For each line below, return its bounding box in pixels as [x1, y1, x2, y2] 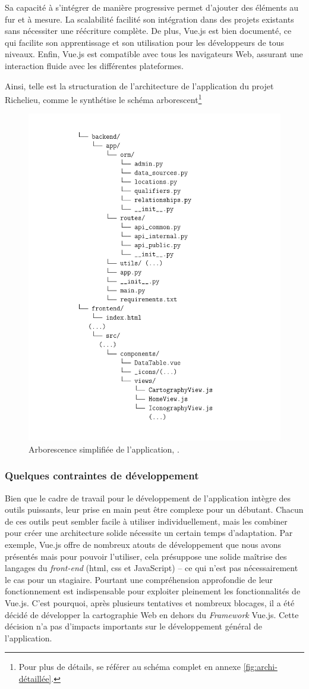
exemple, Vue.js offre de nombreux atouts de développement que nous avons [5, 538, 282, 551]
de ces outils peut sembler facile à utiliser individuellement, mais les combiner [5, 515, 288, 527]
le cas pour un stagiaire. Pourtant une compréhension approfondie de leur [5, 573, 273, 585]
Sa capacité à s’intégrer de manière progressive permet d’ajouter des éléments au [5, 1, 299, 13]
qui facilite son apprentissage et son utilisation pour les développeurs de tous [5, 36, 285, 48]
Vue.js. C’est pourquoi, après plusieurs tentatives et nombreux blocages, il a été [5, 597, 295, 609]
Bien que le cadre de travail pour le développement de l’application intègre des [5, 491, 291, 504]
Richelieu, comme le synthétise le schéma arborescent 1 [5, 92, 202, 105]
